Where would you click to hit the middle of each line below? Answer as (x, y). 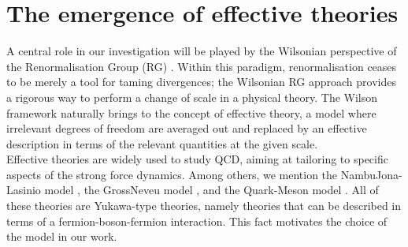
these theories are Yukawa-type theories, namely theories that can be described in (204, 206)
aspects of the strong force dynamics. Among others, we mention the (172, 174)
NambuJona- (371, 174)
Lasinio (24, 190)
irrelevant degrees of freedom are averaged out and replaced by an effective (187, 128)
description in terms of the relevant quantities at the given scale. (162, 143)
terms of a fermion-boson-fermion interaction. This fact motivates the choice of (197, 221)
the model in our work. (62, 236)
